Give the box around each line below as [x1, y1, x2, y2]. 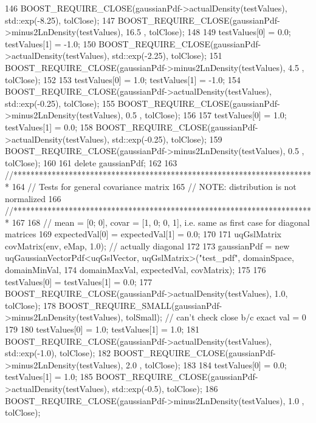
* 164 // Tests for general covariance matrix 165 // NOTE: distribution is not [5, 180, 297, 192]
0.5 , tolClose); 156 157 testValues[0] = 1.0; [126, 109, 287, 121]
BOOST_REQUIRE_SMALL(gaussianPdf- [58, 299, 222, 311]
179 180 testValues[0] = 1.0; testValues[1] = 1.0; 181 [5, 323, 199, 336]
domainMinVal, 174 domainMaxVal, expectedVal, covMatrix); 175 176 [5, 263, 266, 276]
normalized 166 [5, 192, 61, 205]
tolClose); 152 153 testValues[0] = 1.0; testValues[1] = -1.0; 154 [5, 73, 241, 86]
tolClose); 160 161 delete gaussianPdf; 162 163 [5, 156, 177, 169]
